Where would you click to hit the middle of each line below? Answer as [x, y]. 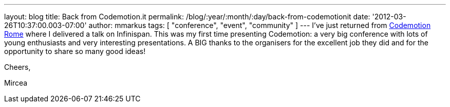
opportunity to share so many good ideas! [75, 51]
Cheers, [17, 67]
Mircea [16, 83]
